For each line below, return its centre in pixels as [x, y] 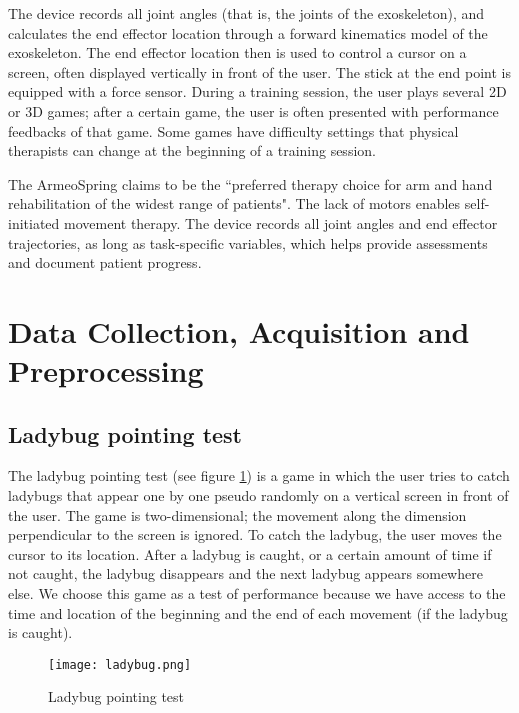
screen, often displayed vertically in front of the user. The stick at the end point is [259, 71]
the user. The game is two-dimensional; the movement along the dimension [237, 514]
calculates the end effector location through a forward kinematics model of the [248, 32]
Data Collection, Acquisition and [239, 330]
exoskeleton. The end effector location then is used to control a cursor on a [237, 52]
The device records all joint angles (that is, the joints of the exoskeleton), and [246, 13]
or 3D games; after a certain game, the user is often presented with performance [253, 110]
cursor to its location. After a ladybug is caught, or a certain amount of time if [250, 553]
